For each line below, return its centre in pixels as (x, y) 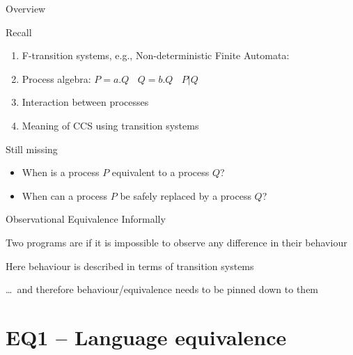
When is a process (61, 172)
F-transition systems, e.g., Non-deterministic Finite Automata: (156, 55)
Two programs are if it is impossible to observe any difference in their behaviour (176, 242)
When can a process (65, 195)
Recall (19, 32)
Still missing (32, 149)
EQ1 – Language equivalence (146, 337)
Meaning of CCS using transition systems (110, 125)
